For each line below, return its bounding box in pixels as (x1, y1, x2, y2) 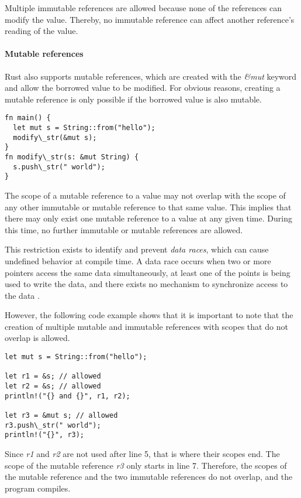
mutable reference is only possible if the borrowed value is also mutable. (5, 93, 262, 105)
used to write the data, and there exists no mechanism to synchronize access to (5, 278, 288, 290)
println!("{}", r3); (5, 431, 85, 439)
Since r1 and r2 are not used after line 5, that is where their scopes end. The (5, 447, 280, 459)
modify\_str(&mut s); (13, 133, 97, 142)
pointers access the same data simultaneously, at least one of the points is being (5, 266, 290, 278)
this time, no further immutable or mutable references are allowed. (5, 223, 243, 236)
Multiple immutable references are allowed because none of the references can (5, 2, 282, 13)
